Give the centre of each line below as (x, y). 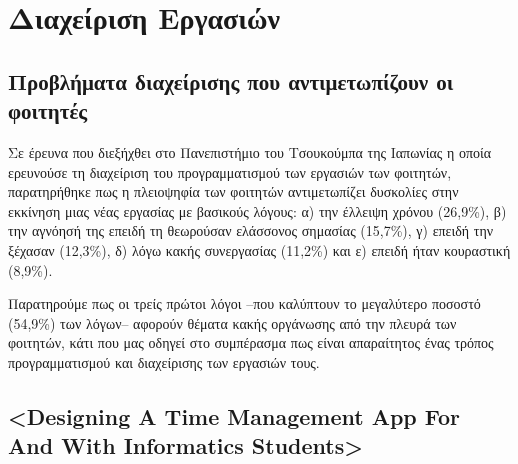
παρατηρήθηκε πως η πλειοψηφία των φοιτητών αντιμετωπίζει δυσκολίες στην (233, 191)
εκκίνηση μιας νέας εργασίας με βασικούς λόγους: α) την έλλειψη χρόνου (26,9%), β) (257, 210)
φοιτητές (48, 110)
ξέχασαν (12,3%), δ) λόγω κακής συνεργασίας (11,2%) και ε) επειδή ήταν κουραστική (259, 249)
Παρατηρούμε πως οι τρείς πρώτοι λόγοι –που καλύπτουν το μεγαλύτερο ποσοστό (244, 303)
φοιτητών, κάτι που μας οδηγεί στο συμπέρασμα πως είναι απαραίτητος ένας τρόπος (251, 342)
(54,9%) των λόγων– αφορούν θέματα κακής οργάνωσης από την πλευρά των (232, 322)
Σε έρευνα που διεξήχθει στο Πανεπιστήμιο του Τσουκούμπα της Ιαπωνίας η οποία (250, 151)
